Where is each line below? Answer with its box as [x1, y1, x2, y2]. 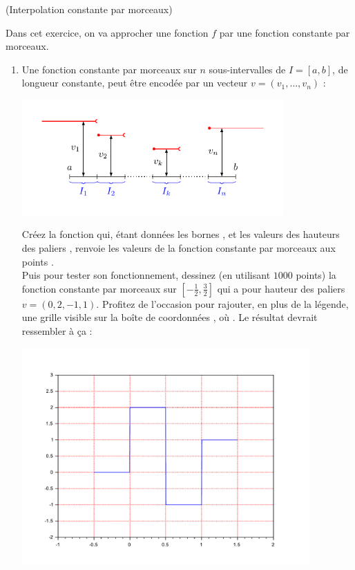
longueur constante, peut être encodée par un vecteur [21, 75, 248, 90]
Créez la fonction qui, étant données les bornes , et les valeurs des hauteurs [21, 227, 340, 241]
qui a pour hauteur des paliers [217, 281, 345, 295]
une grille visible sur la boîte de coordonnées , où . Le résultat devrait [21, 310, 318, 324]
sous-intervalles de [209, 62, 286, 76]
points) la [296, 268, 336, 282]
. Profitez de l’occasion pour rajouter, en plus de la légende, [96, 296, 349, 311]
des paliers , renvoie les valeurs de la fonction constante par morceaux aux [21, 241, 336, 255]
